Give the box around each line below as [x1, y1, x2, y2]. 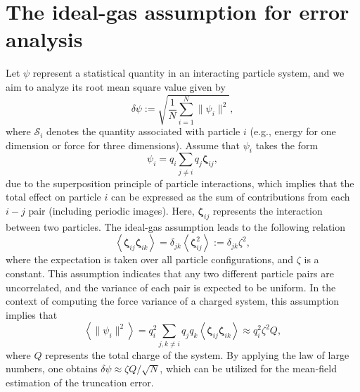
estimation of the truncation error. [6, 374, 154, 389]
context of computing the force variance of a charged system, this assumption [6, 293, 340, 308]
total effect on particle [6, 189, 101, 204]
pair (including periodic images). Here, [28, 203, 195, 217]
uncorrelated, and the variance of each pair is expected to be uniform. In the [6, 279, 336, 294]
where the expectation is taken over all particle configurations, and [6, 252, 294, 267]
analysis [6, 25, 83, 53]
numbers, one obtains [6, 361, 98, 376]
